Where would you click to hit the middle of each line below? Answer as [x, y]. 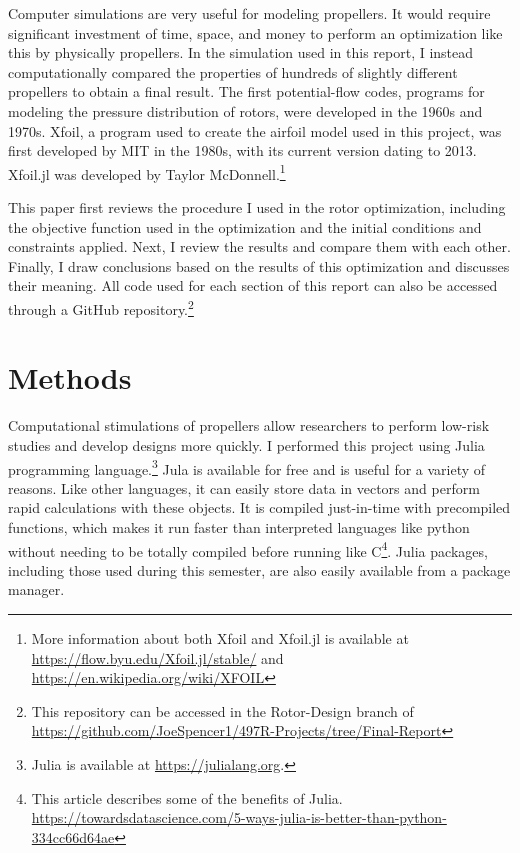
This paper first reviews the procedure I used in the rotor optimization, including [257, 207]
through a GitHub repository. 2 [101, 307]
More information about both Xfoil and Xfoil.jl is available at [220, 638]
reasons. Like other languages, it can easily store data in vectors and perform [244, 487]
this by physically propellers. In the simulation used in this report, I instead [241, 52]
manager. [36, 589]
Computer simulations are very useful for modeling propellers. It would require [249, 13]
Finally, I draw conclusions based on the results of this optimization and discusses [259, 265]
